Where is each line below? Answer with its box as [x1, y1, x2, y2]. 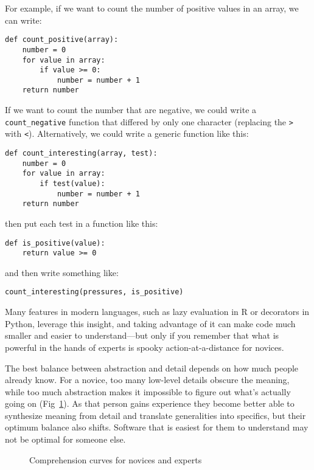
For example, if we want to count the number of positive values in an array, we [5, 2, 299, 14]
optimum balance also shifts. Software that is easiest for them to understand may [5, 421, 309, 434]
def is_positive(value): [5, 238, 105, 247]
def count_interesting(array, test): [5, 149, 158, 158]
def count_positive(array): [5, 35, 119, 44]
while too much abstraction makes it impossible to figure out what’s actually [5, 385, 291, 398]
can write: [5, 13, 42, 26]
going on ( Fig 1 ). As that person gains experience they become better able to [5, 397, 295, 410]
